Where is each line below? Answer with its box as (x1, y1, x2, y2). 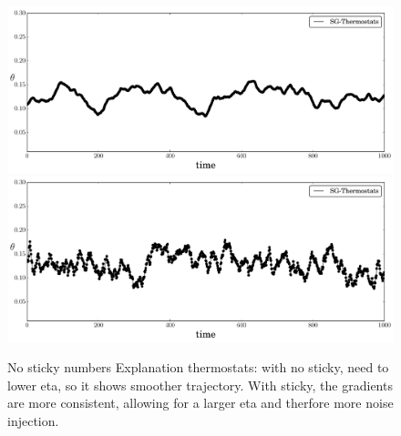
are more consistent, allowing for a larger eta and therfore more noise (7, 393, 394, 412)
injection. (7, 411, 59, 431)
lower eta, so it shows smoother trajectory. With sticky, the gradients (7, 375, 393, 394)
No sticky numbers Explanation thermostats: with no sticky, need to (7, 358, 389, 377)
